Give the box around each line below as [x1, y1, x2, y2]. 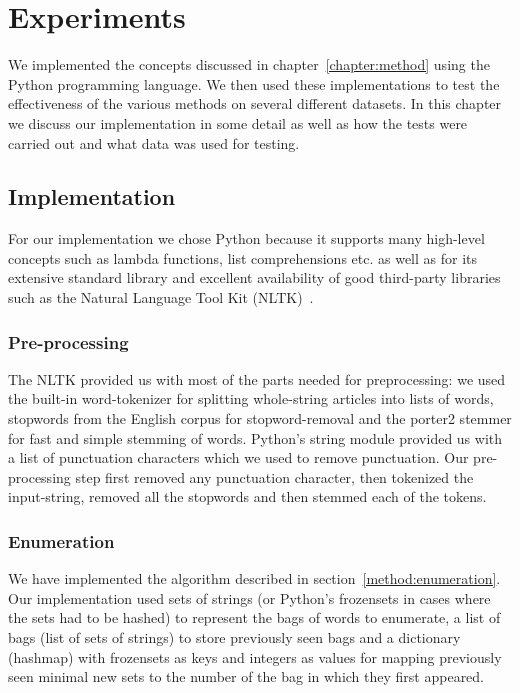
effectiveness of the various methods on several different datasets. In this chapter [8, 93, 502, 114]
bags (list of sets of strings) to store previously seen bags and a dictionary [8, 627, 461, 648]
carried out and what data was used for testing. [8, 132, 300, 153]
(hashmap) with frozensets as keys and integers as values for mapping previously [8, 646, 502, 667]
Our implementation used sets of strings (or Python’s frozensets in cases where [8, 587, 491, 608]
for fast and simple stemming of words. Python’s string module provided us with [8, 427, 503, 448]
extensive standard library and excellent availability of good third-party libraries [8, 267, 501, 288]
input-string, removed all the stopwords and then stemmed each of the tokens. [8, 486, 487, 507]
